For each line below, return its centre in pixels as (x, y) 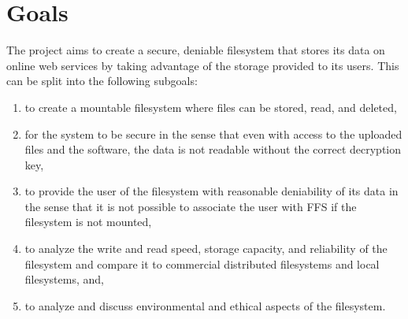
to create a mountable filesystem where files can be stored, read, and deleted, (211, 107)
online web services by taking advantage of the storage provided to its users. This (203, 65)
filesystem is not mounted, (88, 222)
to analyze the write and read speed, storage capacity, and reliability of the (206, 249)
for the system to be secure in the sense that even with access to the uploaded (213, 134)
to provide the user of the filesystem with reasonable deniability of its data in (211, 191)
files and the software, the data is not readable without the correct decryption (213, 149)
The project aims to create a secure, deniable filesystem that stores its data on (196, 50)
